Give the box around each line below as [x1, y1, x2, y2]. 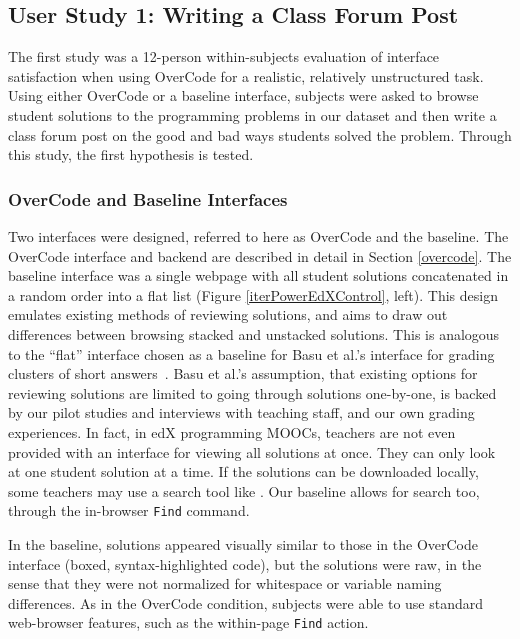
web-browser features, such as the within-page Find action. [8, 612, 369, 633]
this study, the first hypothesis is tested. [8, 144, 254, 165]
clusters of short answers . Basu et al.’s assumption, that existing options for [8, 363, 478, 384]
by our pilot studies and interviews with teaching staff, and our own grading [8, 402, 475, 423]
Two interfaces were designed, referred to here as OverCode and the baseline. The [8, 225, 509, 246]
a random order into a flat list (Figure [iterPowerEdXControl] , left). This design [8, 284, 498, 305]
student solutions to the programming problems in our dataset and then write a [8, 104, 497, 125]
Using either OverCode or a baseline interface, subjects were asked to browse [8, 85, 479, 106]
